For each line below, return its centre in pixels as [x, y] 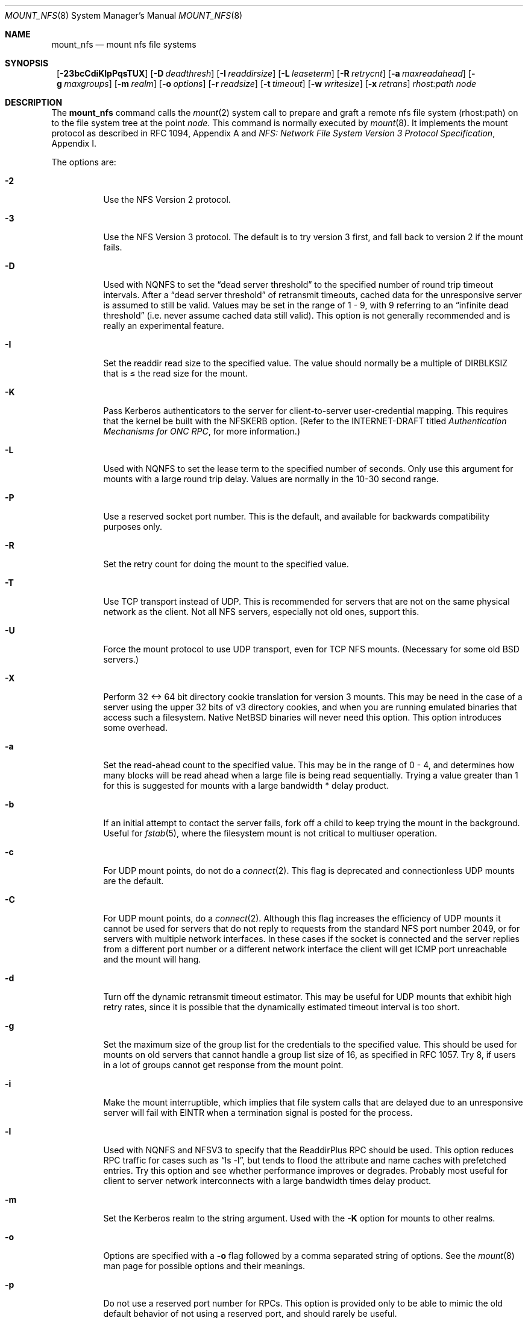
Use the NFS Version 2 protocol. [167, 199]
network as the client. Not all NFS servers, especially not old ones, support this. [261, 612]
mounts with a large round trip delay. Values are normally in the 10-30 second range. [271, 479]
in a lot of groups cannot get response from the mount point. [223, 1065]
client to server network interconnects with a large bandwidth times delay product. [267, 1181]
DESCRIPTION [34, 102]
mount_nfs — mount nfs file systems [124, 44]
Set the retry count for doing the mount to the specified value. [226, 564]
